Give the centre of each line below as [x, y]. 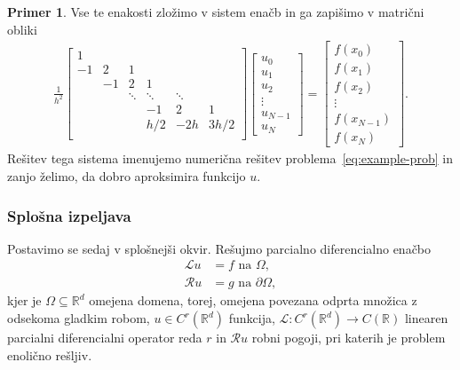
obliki [22, 29]
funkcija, [252, 318]
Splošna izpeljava [69, 215]
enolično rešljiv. [50, 354]
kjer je [24, 300]
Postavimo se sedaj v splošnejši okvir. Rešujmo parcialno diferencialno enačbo [219, 248]
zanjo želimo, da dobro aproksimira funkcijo [127, 176]
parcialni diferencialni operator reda [105, 338]
